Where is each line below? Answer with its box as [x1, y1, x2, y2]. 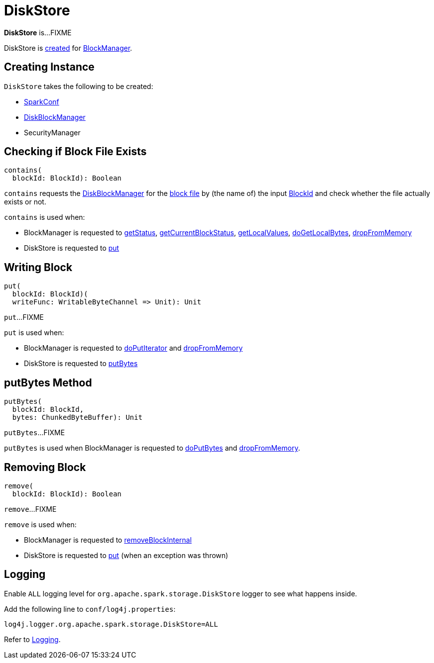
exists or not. [4, 197, 46, 206]
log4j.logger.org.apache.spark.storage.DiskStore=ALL [4, 620, 218, 628]
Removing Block [4, 461, 86, 474]
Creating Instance [4, 61, 95, 74]
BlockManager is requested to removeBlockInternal [24, 535, 192, 544]
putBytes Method [4, 376, 92, 389]
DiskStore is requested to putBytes [24, 359, 138, 368]
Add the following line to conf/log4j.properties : [4, 604, 176, 613]
